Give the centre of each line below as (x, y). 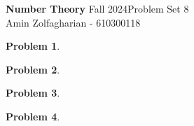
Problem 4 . (33, 116)
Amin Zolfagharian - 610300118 (73, 22)
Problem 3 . (33, 93)
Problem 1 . (33, 46)
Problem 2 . (33, 69)
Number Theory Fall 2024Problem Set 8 (97, 8)
